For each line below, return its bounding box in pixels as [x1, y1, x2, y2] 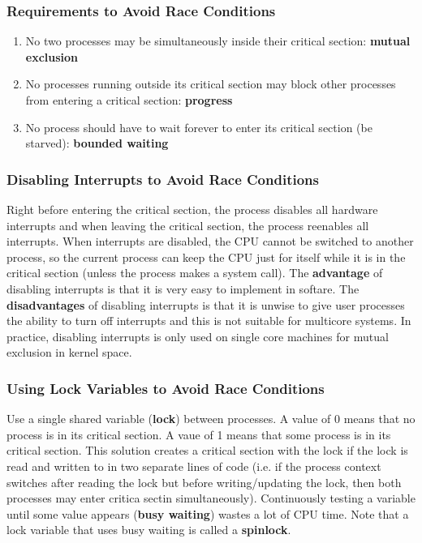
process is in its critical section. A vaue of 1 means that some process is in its [6, 425, 391, 443]
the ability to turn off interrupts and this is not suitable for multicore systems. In [6, 312, 411, 329]
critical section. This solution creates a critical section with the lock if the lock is [6, 442, 408, 459]
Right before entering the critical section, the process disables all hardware [6, 201, 378, 217]
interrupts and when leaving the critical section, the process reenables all [6, 216, 369, 233]
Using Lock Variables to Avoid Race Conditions [6, 378, 325, 398]
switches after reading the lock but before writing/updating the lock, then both [6, 473, 402, 490]
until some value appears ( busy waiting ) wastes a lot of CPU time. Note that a [6, 505, 409, 522]
